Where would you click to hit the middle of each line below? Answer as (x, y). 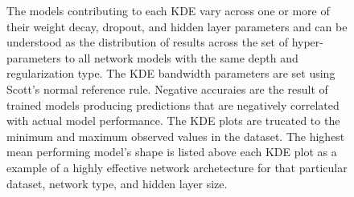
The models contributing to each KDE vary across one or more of (168, 10)
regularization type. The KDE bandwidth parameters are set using (171, 73)
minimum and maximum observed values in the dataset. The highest (176, 136)
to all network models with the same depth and (181, 57)
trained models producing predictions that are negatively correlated (173, 105)
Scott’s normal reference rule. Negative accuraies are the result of (167, 88)
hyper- (307, 42)
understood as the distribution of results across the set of (147, 42)
